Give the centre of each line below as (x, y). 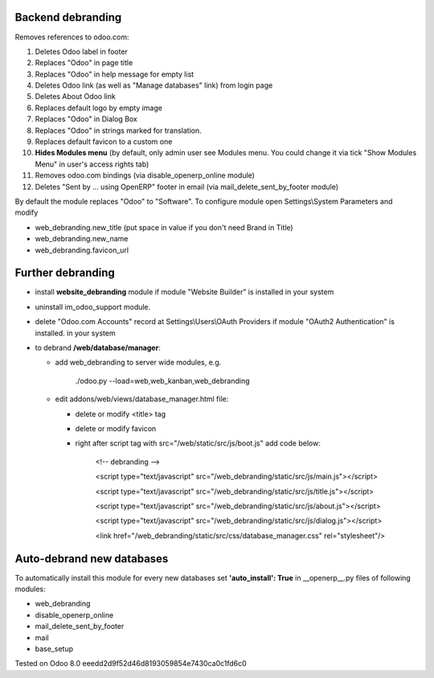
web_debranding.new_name (82, 239)
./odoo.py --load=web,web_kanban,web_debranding (162, 380)
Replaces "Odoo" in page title (84, 63)
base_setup (54, 648)
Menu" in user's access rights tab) (92, 164)
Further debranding (65, 273)
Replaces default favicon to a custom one (104, 142)
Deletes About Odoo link (75, 97)
